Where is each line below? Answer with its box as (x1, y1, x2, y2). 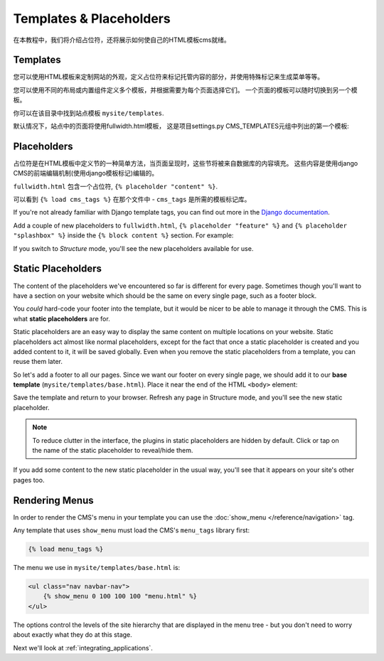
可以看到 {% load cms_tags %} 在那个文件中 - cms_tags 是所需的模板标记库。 (13, 195, 251, 204)
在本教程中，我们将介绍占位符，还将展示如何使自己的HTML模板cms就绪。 (13, 36, 230, 44)
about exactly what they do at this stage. (13, 630, 133, 639)
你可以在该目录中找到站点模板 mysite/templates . (13, 109, 164, 117)
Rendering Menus (13, 494, 94, 506)
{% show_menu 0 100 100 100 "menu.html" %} (43, 592, 197, 601)
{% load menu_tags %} (28, 545, 104, 554)
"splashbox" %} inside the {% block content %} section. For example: (13, 231, 234, 240)
